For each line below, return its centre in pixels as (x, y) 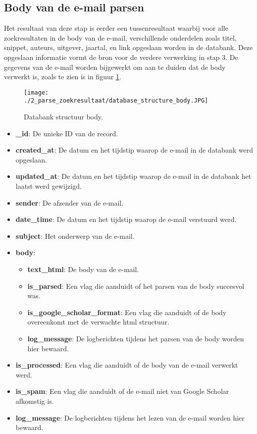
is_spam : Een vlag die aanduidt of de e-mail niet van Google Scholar (122, 391)
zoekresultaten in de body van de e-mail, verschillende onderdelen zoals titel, (120, 37)
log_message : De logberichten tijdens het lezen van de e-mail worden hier (130, 417)
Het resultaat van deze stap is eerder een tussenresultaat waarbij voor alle (116, 28)
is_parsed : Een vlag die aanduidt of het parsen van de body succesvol (136, 286)
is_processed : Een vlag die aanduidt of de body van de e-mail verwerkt (127, 365)
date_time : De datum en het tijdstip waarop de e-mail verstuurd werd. (126, 219)
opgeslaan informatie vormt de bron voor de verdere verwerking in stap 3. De (121, 57)
